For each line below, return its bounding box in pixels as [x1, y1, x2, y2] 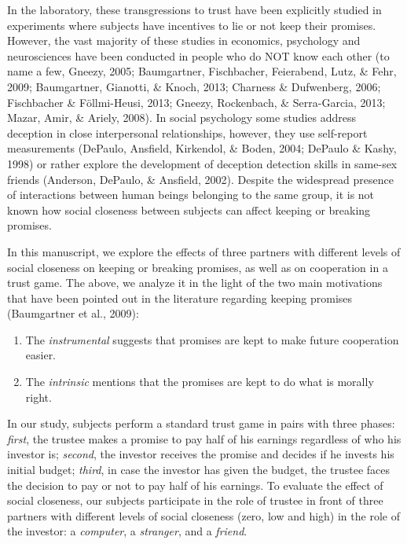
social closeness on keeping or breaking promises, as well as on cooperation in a [7, 259, 388, 275]
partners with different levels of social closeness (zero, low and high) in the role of [7, 507, 400, 524]
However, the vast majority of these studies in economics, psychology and [7, 32, 361, 49]
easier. [25, 347, 57, 363]
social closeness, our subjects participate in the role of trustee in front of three [7, 492, 383, 509]
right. [25, 388, 52, 405]
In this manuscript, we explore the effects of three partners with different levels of [7, 243, 401, 259]
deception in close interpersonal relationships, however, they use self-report [7, 124, 368, 141]
